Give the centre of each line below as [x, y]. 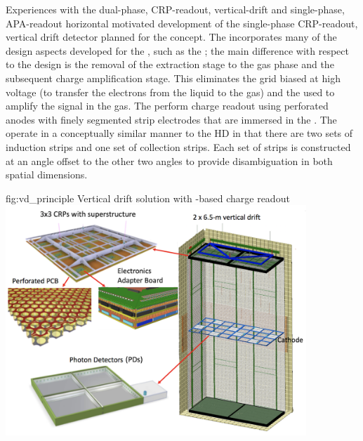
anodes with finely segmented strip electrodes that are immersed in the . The [171, 119]
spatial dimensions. [47, 175]
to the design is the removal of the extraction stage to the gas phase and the [170, 64]
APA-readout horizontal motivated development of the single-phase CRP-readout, [182, 23]
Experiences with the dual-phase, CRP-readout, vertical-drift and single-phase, [175, 9]
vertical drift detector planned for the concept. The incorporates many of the [171, 37]
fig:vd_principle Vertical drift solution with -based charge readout [148, 198]
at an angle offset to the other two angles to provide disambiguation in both [169, 160]
